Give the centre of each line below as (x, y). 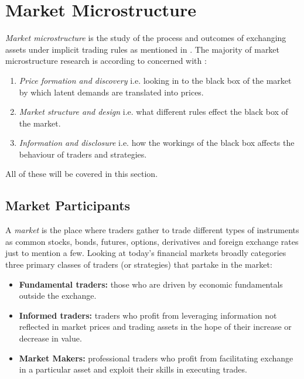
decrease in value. (50, 338)
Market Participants (68, 205)
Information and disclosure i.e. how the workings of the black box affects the (157, 143)
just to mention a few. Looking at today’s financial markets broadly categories (146, 253)
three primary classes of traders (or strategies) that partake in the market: (139, 264)
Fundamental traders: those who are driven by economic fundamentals (151, 284)
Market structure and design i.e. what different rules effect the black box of (153, 112)
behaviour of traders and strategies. (83, 154)
